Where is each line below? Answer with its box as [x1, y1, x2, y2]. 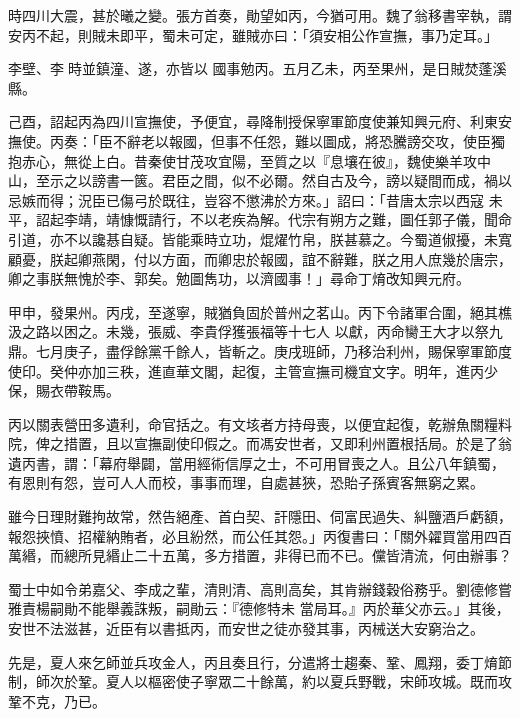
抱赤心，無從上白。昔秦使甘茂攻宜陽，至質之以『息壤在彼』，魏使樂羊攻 [8, 150, 477, 171]
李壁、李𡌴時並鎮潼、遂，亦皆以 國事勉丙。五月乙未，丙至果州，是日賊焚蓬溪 [8, 58, 507, 79]
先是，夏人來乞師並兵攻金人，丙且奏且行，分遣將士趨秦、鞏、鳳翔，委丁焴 [8, 651, 498, 672]
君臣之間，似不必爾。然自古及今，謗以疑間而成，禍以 [161, 170, 512, 191]
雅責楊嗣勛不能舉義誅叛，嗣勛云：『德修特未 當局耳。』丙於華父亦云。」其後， [8, 598, 510, 619]
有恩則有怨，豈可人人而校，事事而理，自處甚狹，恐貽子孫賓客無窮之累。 [8, 472, 484, 493]
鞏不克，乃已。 [8, 690, 106, 711]
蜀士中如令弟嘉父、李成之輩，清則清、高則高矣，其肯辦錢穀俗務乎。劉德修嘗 [8, 578, 512, 599]
